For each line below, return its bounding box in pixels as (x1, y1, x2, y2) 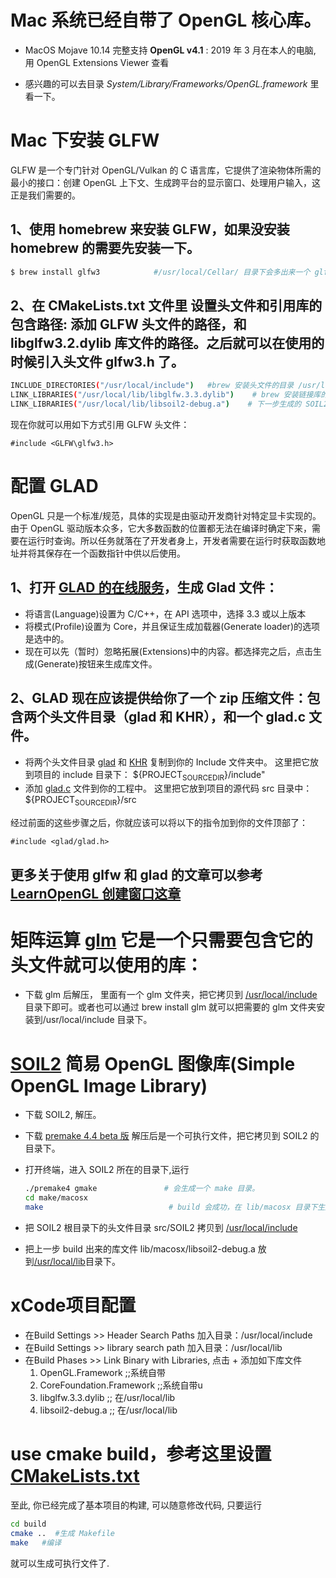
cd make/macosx (24, 1193, 89, 1203)
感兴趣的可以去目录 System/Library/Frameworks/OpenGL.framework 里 (24, 77, 320, 90)
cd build (10, 1519, 47, 1529)
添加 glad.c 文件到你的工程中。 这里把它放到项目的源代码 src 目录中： (24, 782, 313, 795)
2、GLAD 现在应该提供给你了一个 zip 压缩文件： (10, 690, 308, 707)
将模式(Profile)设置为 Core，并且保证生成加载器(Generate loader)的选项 (24, 620, 320, 632)
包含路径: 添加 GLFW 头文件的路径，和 (10, 316, 247, 333)
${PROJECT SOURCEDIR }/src (24, 794, 137, 808)
